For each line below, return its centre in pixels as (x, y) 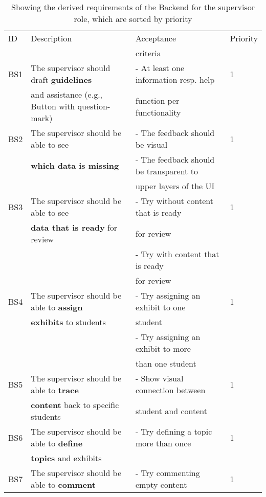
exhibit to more (163, 348)
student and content (171, 411)
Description (51, 38)
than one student (166, 363)
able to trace (55, 390)
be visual (151, 144)
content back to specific (75, 405)
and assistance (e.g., (67, 94)
